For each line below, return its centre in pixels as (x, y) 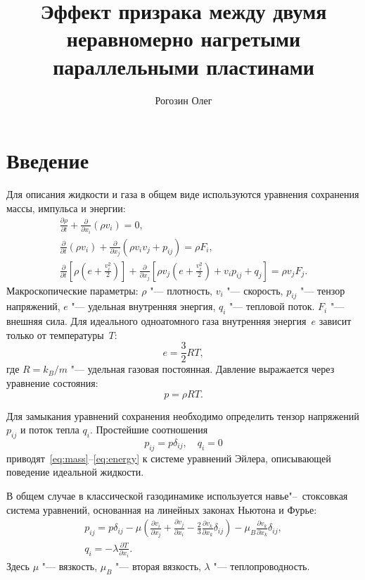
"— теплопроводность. (262, 566)
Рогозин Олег (184, 100)
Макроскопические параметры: (72, 290)
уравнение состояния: (52, 383)
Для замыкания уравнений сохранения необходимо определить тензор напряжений (183, 415)
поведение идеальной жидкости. (75, 472)
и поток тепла (50, 430)
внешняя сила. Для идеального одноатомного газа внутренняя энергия (156, 321)
